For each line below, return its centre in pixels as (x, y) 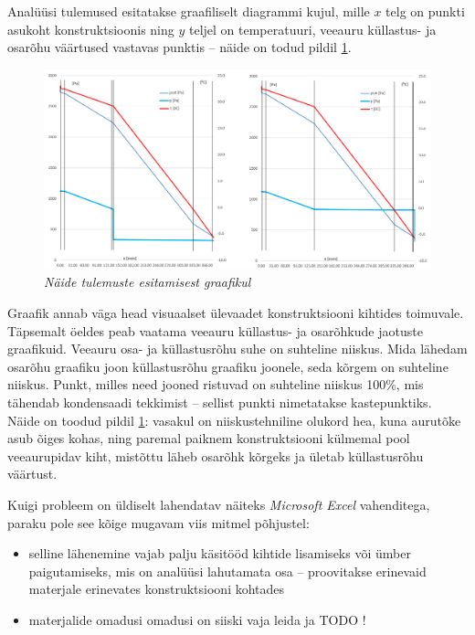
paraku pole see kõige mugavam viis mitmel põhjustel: (158, 522)
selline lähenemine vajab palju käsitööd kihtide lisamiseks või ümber (220, 553)
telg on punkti (425, 11)
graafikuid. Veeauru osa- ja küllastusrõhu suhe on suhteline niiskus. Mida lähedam (237, 349)
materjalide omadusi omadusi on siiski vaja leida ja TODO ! (197, 619)
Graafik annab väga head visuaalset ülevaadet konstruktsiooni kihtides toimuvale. (236, 312)
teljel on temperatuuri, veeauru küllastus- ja (312, 29)
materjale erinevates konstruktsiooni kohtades (157, 589)
